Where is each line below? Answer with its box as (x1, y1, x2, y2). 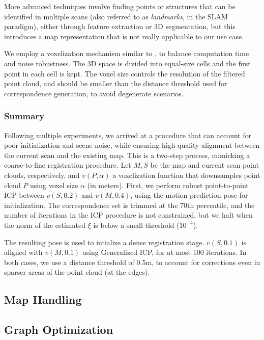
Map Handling (4, 292, 82, 307)
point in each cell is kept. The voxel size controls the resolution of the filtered (4, 68, 245, 79)
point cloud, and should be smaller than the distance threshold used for (4, 78, 227, 89)
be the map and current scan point (150, 160, 259, 170)
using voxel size (30, 179, 78, 190)
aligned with (4, 247, 43, 257)
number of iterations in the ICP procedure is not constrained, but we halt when (4, 210, 253, 220)
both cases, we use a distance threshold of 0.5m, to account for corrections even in (4, 256, 260, 267)
